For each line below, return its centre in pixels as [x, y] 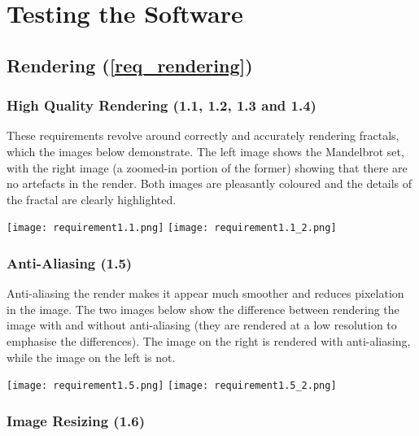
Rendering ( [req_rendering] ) [130, 65]
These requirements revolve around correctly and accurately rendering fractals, [203, 135]
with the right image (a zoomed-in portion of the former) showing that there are [207, 167]
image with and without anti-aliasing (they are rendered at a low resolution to [202, 325]
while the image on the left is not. [91, 357]
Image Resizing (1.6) [76, 420]
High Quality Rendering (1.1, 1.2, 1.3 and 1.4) [161, 105]
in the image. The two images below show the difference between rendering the [203, 309]
